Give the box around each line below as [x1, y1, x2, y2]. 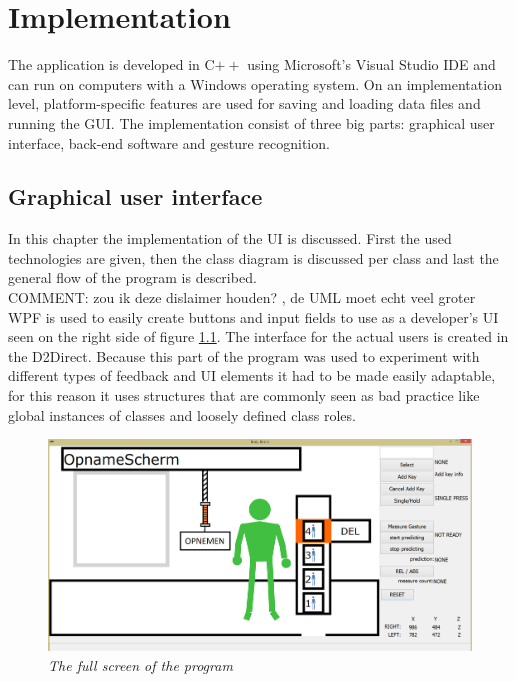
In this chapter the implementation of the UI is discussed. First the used [8, 228, 452, 249]
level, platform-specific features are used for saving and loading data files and [8, 93, 481, 114]
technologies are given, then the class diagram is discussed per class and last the [8, 247, 499, 268]
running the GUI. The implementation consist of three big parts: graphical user [8, 112, 495, 133]
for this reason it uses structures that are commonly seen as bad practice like [8, 385, 480, 406]
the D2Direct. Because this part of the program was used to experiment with [8, 345, 480, 366]
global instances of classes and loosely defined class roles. [8, 404, 356, 425]
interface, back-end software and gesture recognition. [8, 132, 330, 153]
